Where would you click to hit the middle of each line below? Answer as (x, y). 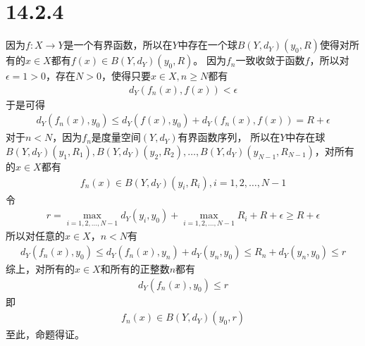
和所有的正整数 (135, 269)
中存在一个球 (208, 45)
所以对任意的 (35, 236)
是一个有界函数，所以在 (118, 45)
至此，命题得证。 (45, 334)
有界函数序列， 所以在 (229, 137)
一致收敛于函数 (270, 60)
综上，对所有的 (40, 269)
